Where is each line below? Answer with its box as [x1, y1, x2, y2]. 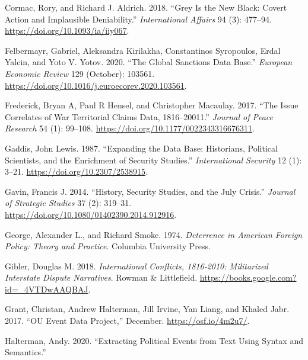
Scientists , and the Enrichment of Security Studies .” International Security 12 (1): [5, 153, 302, 166]
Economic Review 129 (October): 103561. [5, 67, 155, 79]
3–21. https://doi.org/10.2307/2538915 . [5, 165, 148, 178]
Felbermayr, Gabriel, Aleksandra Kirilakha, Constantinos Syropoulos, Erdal [5, 44, 281, 56]
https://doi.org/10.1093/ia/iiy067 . [5, 24, 129, 37]
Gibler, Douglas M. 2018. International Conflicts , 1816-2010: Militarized [5, 259, 268, 272]
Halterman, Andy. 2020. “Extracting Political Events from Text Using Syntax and [5, 334, 303, 346]
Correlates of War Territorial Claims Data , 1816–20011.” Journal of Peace [5, 110, 273, 123]
